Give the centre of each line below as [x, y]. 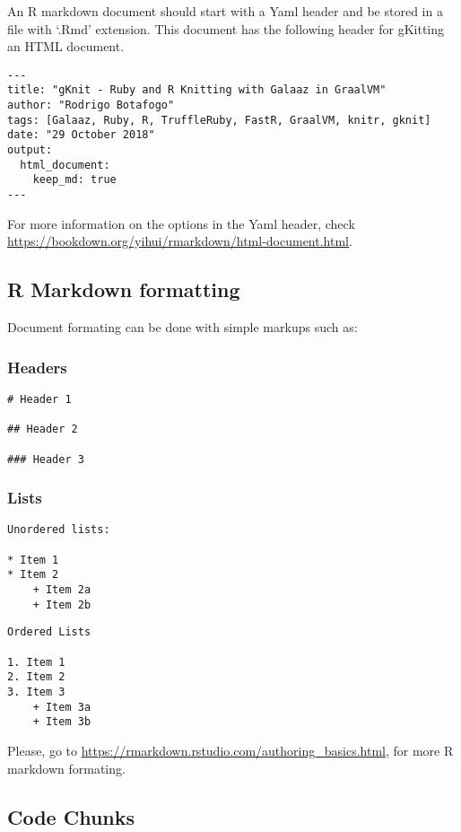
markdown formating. [66, 768]
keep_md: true [74, 180]
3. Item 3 [36, 692]
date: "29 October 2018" [81, 135]
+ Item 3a [62, 707]
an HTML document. [66, 46]
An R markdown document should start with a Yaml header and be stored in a [225, 11]
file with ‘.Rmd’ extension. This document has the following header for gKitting [226, 28]
